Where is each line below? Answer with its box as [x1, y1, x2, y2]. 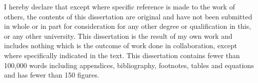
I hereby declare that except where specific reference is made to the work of [4, 1, 235, 11]
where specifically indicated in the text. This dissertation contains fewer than [4, 50, 240, 60]
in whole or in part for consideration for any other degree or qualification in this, [4, 21, 251, 31]
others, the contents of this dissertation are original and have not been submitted [4, 11, 253, 21]
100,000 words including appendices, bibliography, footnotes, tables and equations [4, 60, 254, 70]
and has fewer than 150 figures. [4, 70, 99, 80]
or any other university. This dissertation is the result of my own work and [4, 30, 233, 41]
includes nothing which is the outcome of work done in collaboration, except [4, 40, 237, 51]
